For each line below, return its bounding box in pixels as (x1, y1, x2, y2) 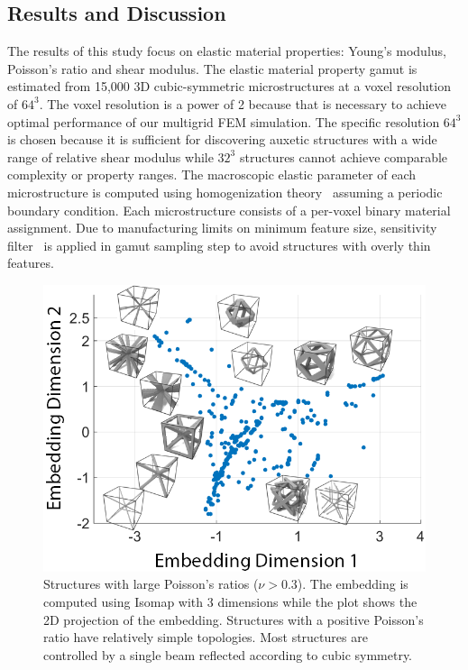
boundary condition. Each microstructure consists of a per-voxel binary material (7, 200, 451, 219)
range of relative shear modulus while (7, 147, 214, 166)
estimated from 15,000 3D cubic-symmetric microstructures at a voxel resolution (7, 77, 451, 96)
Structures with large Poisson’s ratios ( (43, 574, 259, 593)
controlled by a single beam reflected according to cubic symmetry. (43, 645, 413, 664)
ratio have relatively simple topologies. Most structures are (43, 628, 368, 647)
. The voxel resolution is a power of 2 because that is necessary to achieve (39, 94, 446, 113)
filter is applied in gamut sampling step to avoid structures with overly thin (7, 235, 431, 254)
